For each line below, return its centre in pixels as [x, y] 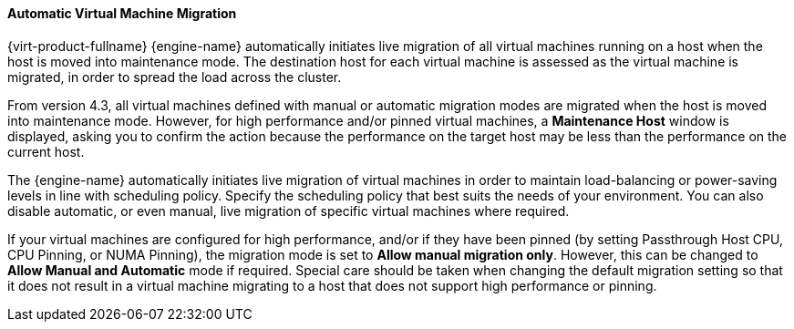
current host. [46, 151]
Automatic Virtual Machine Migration [122, 13]
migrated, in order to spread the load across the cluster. [175, 77]
